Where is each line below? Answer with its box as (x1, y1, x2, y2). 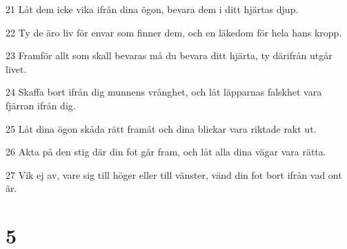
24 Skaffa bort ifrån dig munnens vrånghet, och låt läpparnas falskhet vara (6, 85, 322, 99)
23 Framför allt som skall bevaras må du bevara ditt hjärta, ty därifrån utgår (6, 48, 333, 63)
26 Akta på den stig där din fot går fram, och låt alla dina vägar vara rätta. (6, 144, 326, 159)
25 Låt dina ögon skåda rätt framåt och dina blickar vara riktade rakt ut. (6, 121, 317, 136)
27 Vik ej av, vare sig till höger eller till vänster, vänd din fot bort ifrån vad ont (6, 167, 342, 182)
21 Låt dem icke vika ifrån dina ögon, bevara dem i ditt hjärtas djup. (6, 2, 299, 16)
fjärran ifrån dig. (6, 98, 76, 112)
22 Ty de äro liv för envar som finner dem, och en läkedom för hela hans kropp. (6, 25, 342, 39)
